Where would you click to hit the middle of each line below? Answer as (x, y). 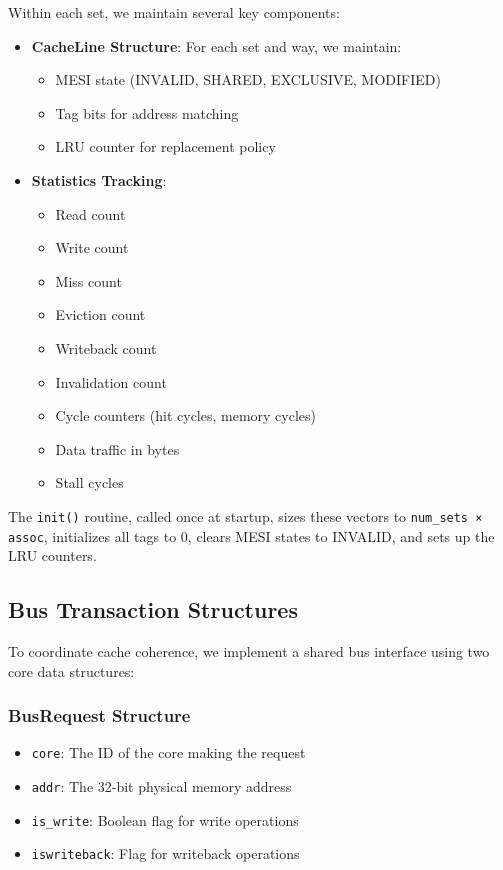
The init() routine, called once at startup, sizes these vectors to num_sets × (245, 515)
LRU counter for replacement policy (165, 146)
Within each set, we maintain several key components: (174, 12)
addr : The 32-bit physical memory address (161, 786)
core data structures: (71, 670)
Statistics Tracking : (99, 179)
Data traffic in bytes (117, 448)
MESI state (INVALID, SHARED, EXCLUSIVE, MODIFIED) (248, 79)
